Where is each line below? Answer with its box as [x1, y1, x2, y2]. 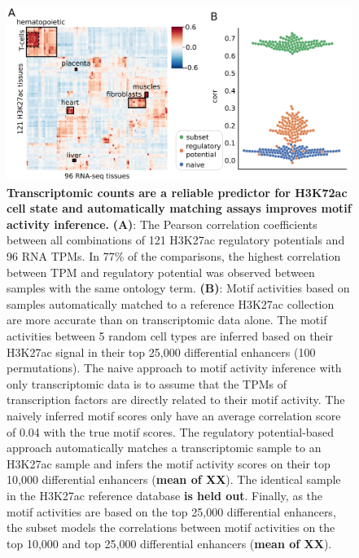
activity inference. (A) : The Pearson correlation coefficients [7, 215, 317, 232]
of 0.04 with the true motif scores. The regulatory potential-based [7, 423, 335, 440]
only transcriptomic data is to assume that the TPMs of [7, 375, 287, 392]
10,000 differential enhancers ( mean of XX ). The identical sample [7, 471, 341, 488]
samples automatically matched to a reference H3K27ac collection [7, 295, 335, 312]
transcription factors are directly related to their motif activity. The [7, 391, 345, 408]
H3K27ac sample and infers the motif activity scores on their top [7, 455, 331, 472]
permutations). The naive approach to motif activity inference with [7, 359, 342, 376]
